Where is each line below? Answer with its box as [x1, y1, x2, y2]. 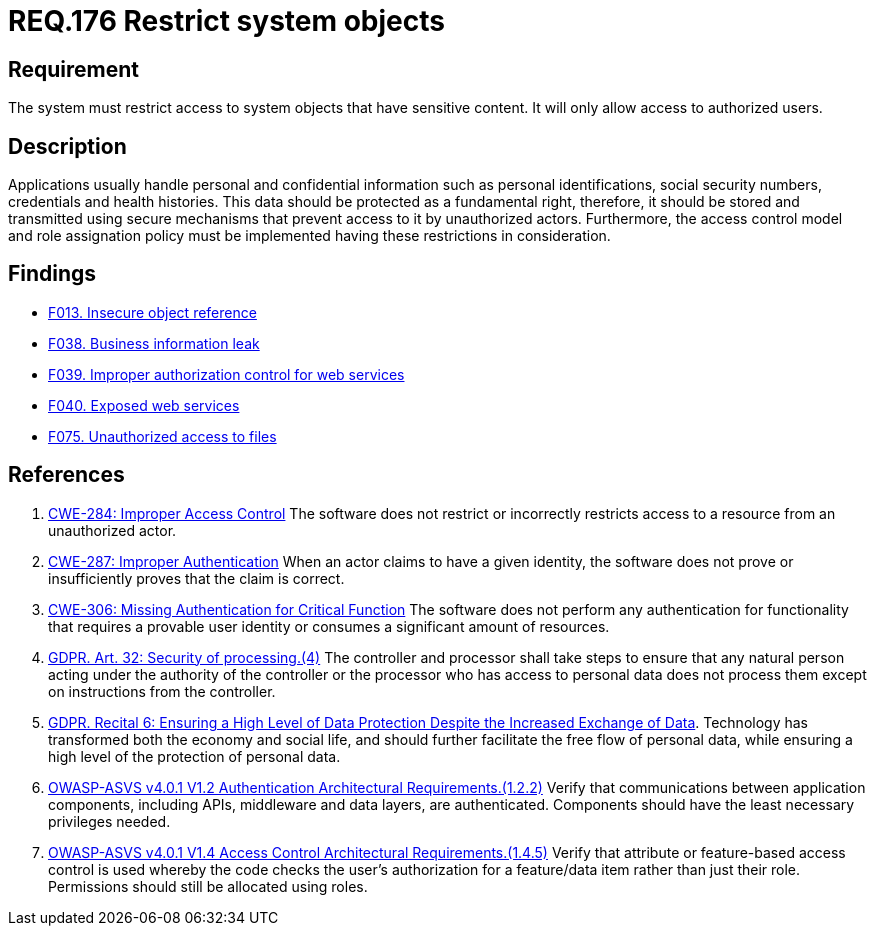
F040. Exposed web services [48, 396, 240, 414]
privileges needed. [48, 812, 171, 830]
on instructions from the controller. [48, 682, 276, 700]
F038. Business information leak [48, 334, 260, 352]
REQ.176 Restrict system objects [8, 4, 445, 38]
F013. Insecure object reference [48, 303, 257, 321]
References [8, 462, 125, 488]
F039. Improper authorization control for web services [48, 365, 405, 383]
